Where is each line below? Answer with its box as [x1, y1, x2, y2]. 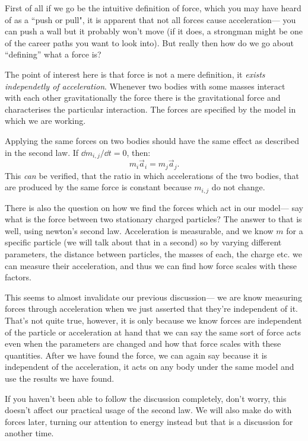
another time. [5, 427, 54, 439]
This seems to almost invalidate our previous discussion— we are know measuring [5, 290, 302, 303]
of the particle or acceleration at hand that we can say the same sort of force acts [5, 325, 301, 338]
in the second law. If [5, 146, 79, 158]
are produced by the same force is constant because [5, 181, 192, 193]
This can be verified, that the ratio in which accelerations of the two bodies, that [5, 169, 299, 181]
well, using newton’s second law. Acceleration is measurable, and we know [5, 224, 274, 237]
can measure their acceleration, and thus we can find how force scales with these [5, 259, 297, 271]
